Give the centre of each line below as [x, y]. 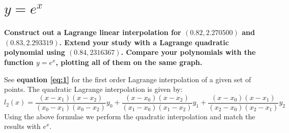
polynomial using [35, 52]
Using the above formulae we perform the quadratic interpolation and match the [130, 116]
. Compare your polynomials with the [188, 52]
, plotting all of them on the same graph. [129, 62]
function [19, 62]
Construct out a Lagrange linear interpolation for [93, 32]
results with [22, 126]
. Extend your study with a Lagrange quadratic [144, 42]
